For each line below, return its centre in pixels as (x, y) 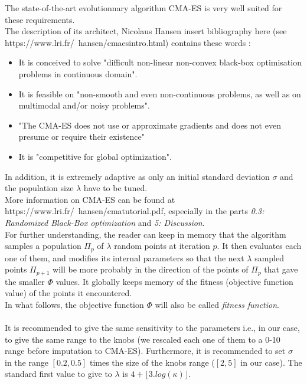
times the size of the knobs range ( (152, 362)
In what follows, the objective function (74, 304)
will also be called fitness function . (217, 304)
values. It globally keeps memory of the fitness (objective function (174, 281)
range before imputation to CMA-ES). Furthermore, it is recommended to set (145, 351)
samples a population (43, 246)
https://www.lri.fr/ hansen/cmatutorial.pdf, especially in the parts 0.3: (135, 211)
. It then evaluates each (259, 246)
